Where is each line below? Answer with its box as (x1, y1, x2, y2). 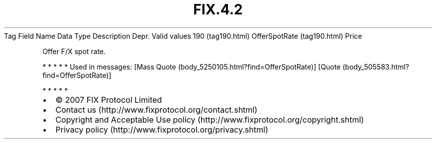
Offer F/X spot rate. (42, 47, 106, 56)
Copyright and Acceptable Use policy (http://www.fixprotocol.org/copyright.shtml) (55, 114, 364, 125)
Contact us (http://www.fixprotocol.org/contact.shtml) (55, 104, 258, 115)
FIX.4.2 (193, 1, 243, 18)
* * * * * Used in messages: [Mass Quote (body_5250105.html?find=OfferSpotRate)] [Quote (42, 62, 341, 71)
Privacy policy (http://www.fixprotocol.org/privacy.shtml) (55, 124, 268, 135)
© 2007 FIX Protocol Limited (55, 94, 162, 105)
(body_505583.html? (342, 62, 409, 71)
